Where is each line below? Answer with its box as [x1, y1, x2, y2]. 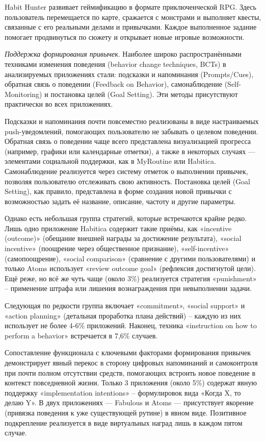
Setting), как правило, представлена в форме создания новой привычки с [5, 186, 232, 197]
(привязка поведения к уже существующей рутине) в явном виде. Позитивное [5, 407, 247, 418]
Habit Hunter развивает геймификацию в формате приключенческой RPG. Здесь [5, 2, 256, 12]
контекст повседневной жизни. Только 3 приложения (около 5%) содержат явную [5, 377, 257, 388]
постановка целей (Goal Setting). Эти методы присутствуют [50, 88, 238, 99]
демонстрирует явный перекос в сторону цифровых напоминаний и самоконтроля [5, 357, 258, 367]
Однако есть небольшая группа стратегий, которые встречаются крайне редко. [5, 213, 247, 224]
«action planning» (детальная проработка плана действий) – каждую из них [5, 310, 241, 321]
